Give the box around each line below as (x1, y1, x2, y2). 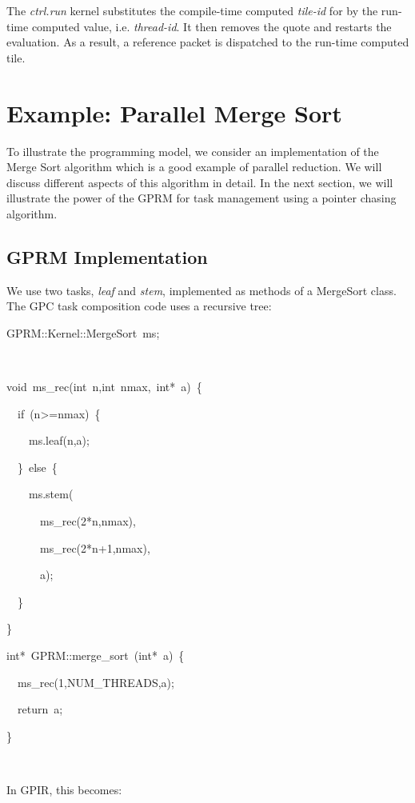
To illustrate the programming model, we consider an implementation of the (6, 142, 379, 159)
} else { (17, 458, 58, 475)
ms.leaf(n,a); (28, 432, 90, 449)
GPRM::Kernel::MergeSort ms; (6, 324, 160, 341)
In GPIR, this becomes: (6, 781, 122, 797)
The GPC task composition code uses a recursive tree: (6, 298, 272, 314)
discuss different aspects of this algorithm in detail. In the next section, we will (6, 174, 393, 190)
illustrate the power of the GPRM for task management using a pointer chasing (6, 190, 397, 206)
